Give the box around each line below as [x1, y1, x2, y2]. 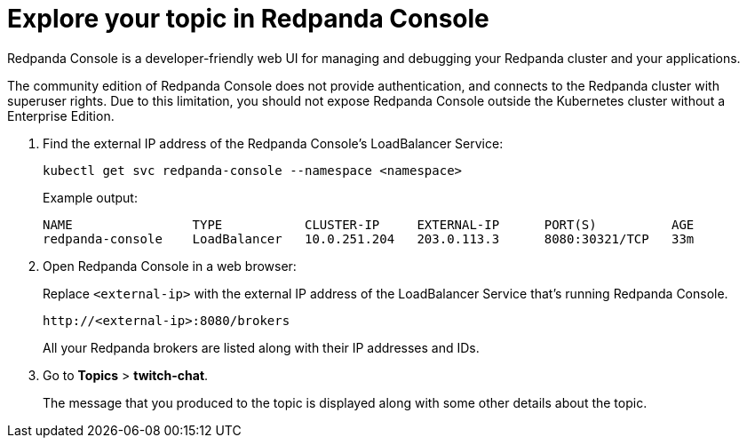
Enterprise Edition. [7, 107, 115, 123]
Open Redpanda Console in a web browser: [43, 258, 297, 274]
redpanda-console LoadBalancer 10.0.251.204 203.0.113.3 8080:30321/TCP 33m [43, 231, 695, 246]
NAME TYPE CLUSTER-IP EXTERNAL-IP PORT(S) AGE [43, 217, 695, 232]
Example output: [43, 189, 138, 205]
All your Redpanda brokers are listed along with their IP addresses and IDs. [43, 339, 480, 355]
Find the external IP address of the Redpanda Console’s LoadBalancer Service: [43, 135, 504, 151]
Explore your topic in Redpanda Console [7, 4, 489, 34]
